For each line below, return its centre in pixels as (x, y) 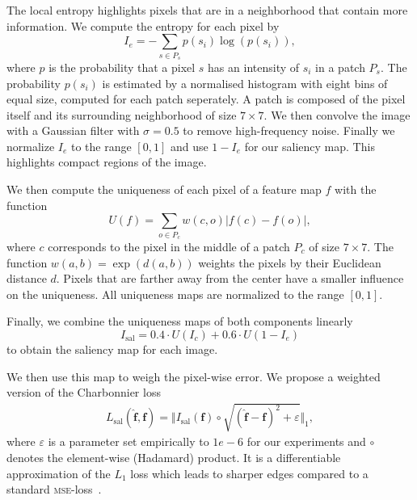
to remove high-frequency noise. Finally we (289, 130)
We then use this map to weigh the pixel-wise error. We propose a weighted (194, 376)
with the (356, 189)
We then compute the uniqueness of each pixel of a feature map (164, 189)
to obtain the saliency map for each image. (112, 349)
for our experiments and (306, 441)
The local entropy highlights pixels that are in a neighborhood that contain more (207, 10)
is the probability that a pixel (122, 67)
